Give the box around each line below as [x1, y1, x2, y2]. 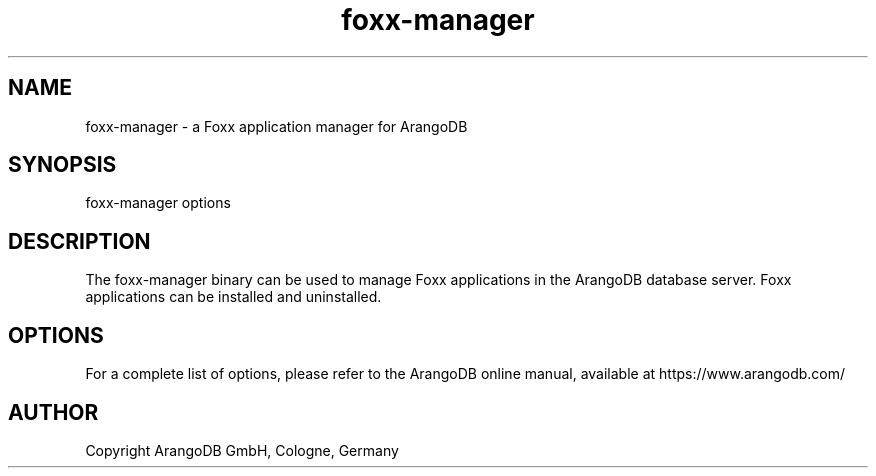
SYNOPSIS [8, 152, 117, 178]
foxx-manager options [85, 194, 231, 212]
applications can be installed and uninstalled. [85, 288, 382, 306]
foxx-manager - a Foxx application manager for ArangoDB [85, 117, 468, 135]
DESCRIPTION [8, 228, 151, 254]
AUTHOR [8, 399, 99, 425]
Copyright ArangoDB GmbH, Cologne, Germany [85, 441, 399, 459]
